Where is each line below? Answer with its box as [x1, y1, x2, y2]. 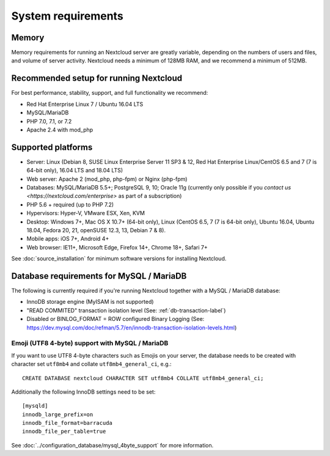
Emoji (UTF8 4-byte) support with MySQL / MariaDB [11, 339, 169, 348]
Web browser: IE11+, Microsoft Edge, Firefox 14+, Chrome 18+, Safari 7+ [26, 243, 208, 251]
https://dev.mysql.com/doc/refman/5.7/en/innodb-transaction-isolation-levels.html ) [26, 324, 237, 331]
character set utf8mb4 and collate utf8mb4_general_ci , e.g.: [11, 361, 172, 368]
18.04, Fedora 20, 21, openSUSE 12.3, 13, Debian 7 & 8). [26, 226, 166, 234]
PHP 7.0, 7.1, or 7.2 [26, 117, 72, 125]
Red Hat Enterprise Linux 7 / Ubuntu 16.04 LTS [26, 100, 144, 108]
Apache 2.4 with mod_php [26, 126, 94, 133]
